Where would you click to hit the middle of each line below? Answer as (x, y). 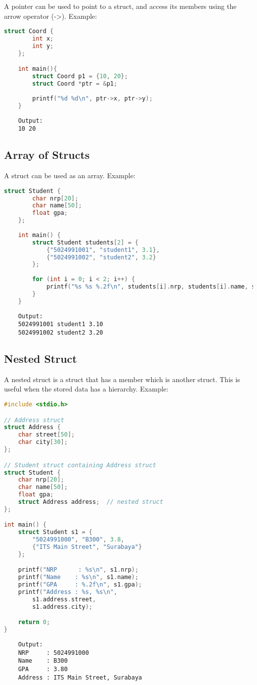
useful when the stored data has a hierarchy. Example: (86, 389)
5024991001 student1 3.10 (61, 324)
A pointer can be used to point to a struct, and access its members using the (120, 6)
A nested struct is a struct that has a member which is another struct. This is (122, 379)
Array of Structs (47, 155)
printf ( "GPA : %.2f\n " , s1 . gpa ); (80, 585)
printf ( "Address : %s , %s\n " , (68, 592)
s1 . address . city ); (63, 607)
